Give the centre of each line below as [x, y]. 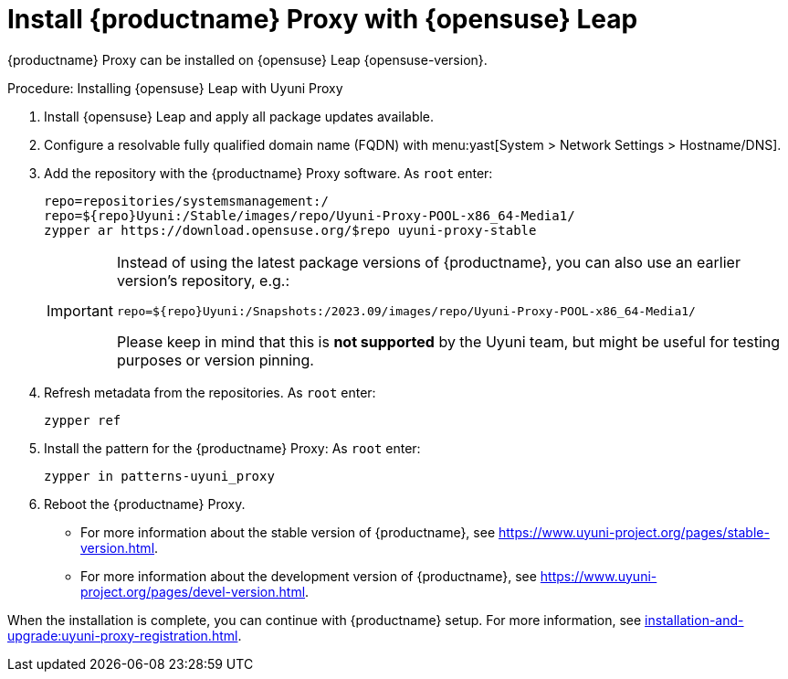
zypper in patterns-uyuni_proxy [159, 476]
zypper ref [83, 420]
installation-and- [694, 620]
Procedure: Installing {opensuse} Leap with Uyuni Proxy [175, 88]
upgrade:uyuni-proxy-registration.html [123, 635]
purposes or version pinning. [215, 360]
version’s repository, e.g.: [203, 280]
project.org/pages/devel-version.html [193, 591]
